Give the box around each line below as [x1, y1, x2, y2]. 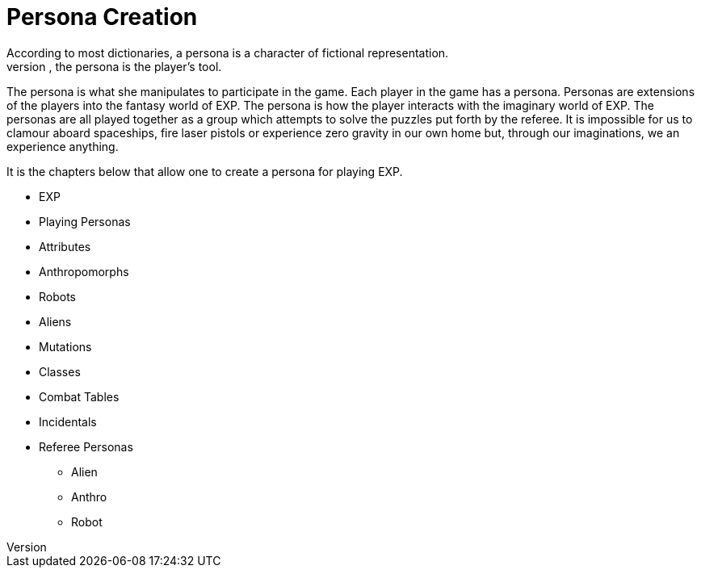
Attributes [39, 239, 91, 253]
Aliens [39, 314, 72, 329]
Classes [39, 364, 81, 379]
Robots [39, 289, 76, 304]
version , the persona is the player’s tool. [6, 59, 222, 73]
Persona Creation [6, 3, 198, 31]
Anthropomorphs [39, 264, 129, 279]
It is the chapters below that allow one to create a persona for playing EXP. [6, 164, 403, 178]
